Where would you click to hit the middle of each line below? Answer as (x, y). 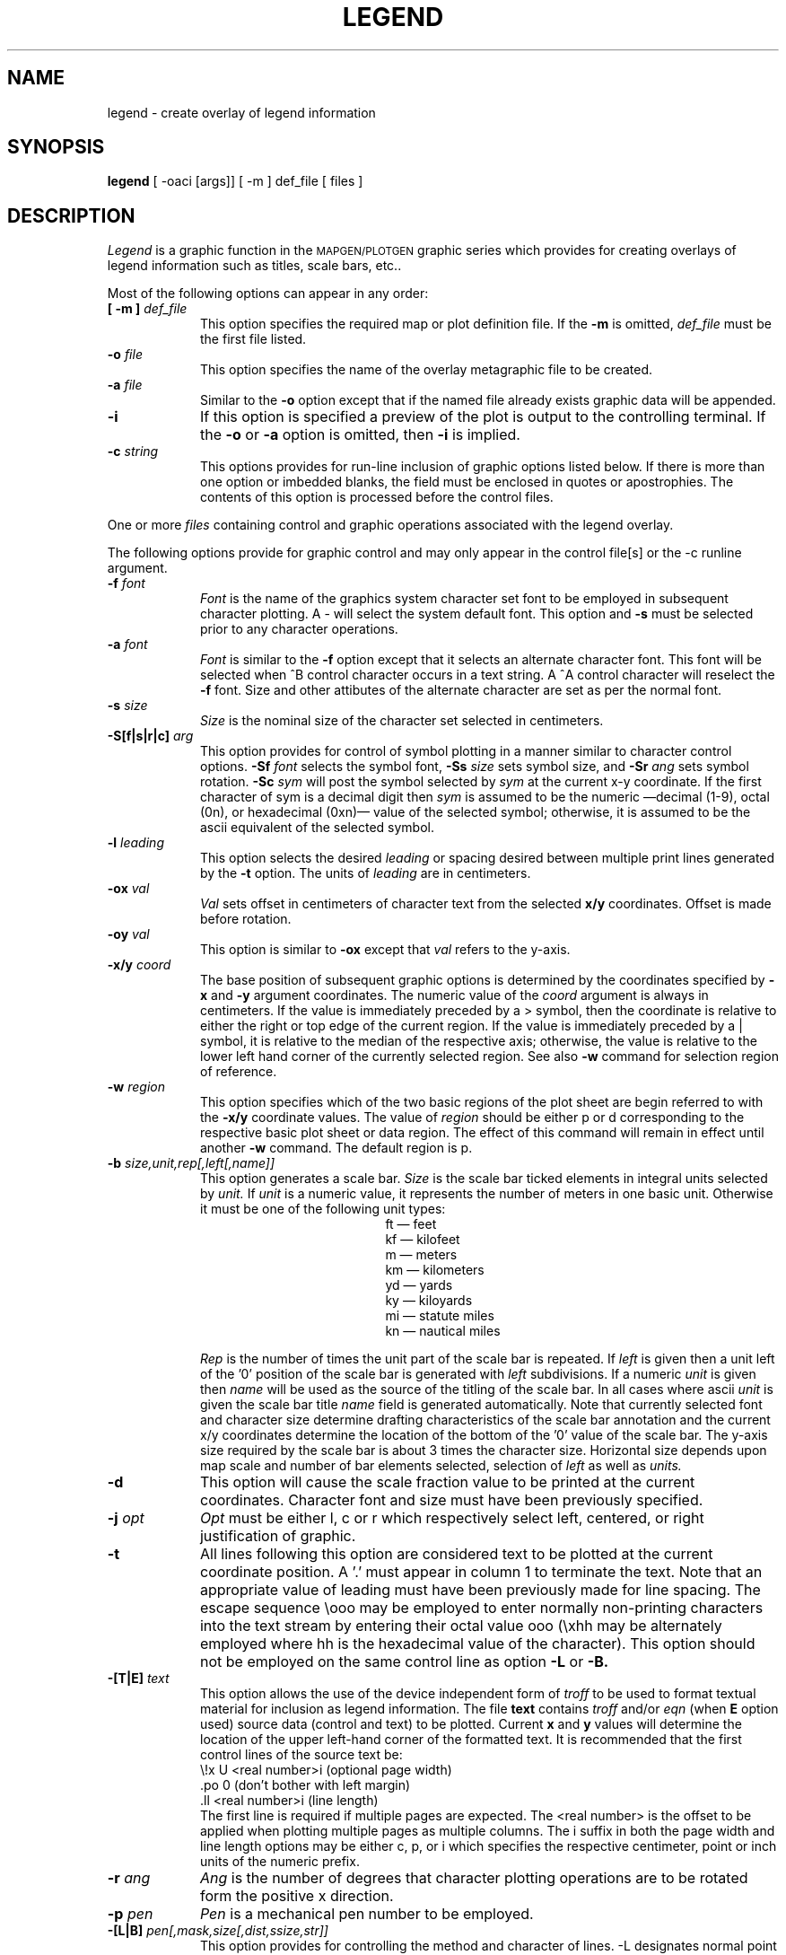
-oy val (128, 934)
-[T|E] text (138, 1679)
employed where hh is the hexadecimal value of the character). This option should (477, 1644)
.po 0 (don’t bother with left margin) (306, 1785)
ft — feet (411, 1224)
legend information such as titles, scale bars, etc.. (254, 266)
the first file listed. (253, 339)
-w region (136, 1087)
